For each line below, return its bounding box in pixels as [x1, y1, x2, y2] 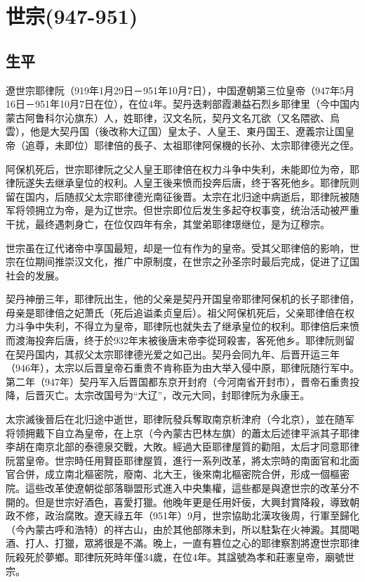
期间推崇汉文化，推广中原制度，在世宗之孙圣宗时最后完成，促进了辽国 [34, 254, 359, 269]
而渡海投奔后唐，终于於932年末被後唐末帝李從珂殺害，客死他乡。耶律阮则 [6, 333, 345, 348]
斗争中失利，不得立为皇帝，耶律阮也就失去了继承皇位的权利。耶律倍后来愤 [15, 319, 359, 334]
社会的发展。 [6, 267, 65, 282]
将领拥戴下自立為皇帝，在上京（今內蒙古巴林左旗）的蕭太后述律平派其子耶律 [6, 425, 359, 440]
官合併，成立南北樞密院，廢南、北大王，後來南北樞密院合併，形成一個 [6, 467, 330, 481]
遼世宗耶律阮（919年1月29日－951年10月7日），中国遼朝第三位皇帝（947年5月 [6, 82, 354, 97]
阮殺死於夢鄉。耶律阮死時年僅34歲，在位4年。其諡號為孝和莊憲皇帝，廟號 [6, 549, 345, 564]
